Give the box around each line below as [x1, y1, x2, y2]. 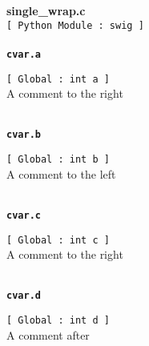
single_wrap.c [6, 2, 86, 18]
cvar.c [6, 209, 41, 221]
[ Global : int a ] [6, 73, 110, 85]
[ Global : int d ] [6, 315, 110, 326]
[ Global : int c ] [6, 234, 110, 246]
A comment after [6, 326, 90, 343]
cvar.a [6, 48, 41, 60]
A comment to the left [6, 165, 116, 182]
